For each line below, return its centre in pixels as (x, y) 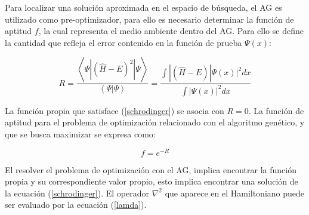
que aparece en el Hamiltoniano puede (235, 193)
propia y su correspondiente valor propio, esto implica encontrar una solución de (152, 181)
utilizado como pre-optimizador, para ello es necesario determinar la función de (149, 19)
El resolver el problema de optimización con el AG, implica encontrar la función (151, 169)
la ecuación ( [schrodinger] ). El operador (77, 193)
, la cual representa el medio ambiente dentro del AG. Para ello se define (171, 31)
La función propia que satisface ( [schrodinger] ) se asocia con (115, 110)
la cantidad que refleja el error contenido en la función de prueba (123, 42)
